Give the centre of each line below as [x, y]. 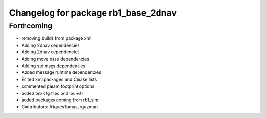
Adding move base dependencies [55, 59]
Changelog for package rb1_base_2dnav [93, 13]
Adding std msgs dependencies [53, 66]
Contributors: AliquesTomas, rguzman [60, 107]
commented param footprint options [58, 86]
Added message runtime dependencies [61, 72]
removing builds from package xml [56, 38]
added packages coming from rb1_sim [60, 100]
